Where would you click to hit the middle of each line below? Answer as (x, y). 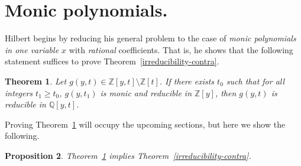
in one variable (32, 49)
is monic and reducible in (146, 92)
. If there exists (187, 81)
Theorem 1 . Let (36, 81)
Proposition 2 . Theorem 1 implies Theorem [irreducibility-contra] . (128, 155)
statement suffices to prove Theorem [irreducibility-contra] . (112, 61)
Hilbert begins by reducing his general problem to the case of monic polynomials (150, 38)
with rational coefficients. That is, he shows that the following (181, 49)
